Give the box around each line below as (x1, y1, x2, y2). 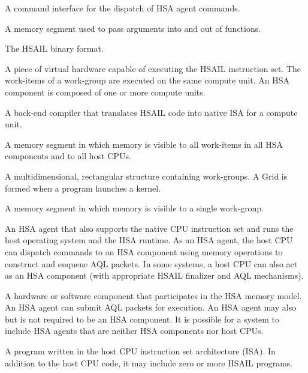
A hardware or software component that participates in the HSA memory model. (5, 289, 302, 302)
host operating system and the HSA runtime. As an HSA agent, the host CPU (5, 234, 293, 246)
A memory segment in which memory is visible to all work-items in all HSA (5, 138, 283, 150)
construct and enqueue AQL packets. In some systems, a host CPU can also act (5, 257, 298, 270)
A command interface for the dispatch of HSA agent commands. (5, 2, 240, 14)
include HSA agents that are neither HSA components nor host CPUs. (5, 324, 264, 337)
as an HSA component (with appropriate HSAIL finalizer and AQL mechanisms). (5, 269, 304, 282)
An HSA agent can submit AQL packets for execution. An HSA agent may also (5, 301, 297, 314)
